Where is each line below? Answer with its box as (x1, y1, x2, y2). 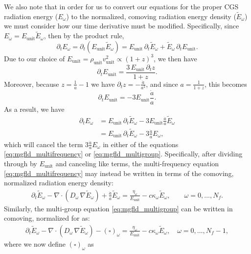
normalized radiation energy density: (4, 178, 114, 188)
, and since (146, 78, 178, 89)
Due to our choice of (4, 53, 65, 63)
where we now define (4, 238, 66, 249)
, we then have (154, 53, 197, 63)
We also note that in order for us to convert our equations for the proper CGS (4, 1, 239, 11)
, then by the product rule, (44, 30, 124, 41)
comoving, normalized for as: (4, 213, 90, 223)
